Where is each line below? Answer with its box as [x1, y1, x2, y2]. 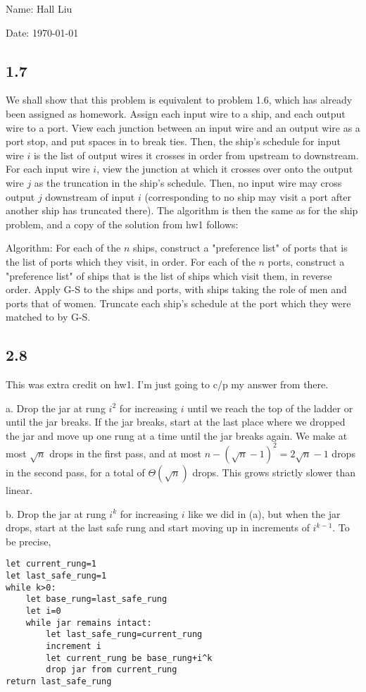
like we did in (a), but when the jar [188, 506, 341, 521]
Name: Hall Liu [6, 1, 72, 16]
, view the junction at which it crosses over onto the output [96, 161, 353, 176]
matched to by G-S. [6, 309, 91, 324]
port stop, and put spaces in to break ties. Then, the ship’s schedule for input [6, 134, 341, 149]
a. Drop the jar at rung [6, 400, 106, 415]
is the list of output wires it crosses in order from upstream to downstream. [33, 147, 359, 162]
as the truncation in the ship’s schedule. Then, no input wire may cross [34, 175, 342, 190]
